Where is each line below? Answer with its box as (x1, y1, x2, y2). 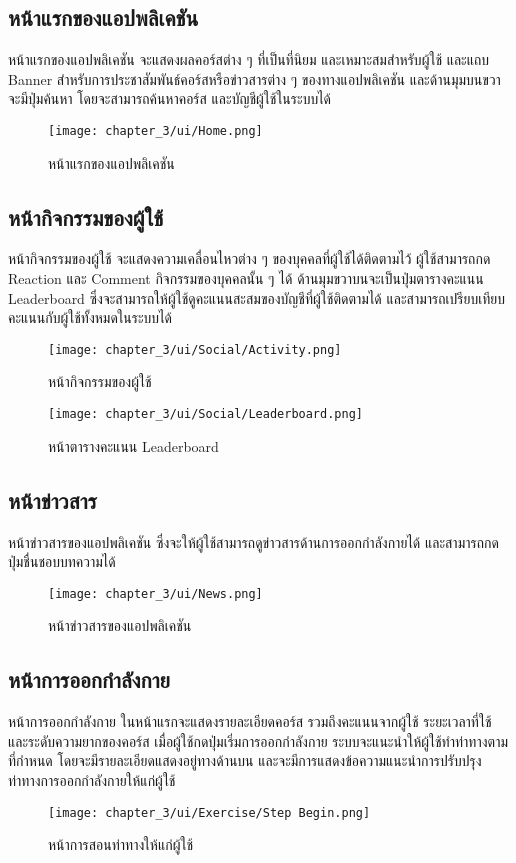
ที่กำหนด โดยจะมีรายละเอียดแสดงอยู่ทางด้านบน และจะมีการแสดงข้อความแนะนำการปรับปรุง (8, 750, 482, 771)
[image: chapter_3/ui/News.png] (48, 586, 263, 601)
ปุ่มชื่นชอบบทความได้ (8, 551, 116, 572)
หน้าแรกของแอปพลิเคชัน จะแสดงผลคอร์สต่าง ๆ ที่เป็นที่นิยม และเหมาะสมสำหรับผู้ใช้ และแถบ (8, 49, 490, 70)
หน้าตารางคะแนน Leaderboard (48, 435, 219, 456)
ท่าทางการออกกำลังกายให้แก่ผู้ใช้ (8, 769, 176, 790)
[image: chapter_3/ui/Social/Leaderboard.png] (48, 407, 363, 422)
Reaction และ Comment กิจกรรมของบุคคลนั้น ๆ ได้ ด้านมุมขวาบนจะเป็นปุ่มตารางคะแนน (8, 268, 484, 289)
